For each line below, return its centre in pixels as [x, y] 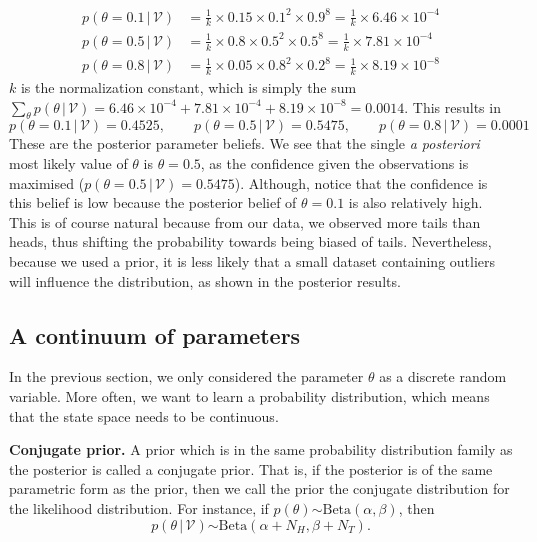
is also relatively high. [415, 202]
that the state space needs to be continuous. [144, 415]
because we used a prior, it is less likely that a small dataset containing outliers [252, 261]
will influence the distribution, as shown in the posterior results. [205, 280]
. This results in [452, 106]
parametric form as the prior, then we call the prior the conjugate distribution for [259, 488]
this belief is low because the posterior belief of [153, 202]
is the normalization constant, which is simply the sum [188, 87]
